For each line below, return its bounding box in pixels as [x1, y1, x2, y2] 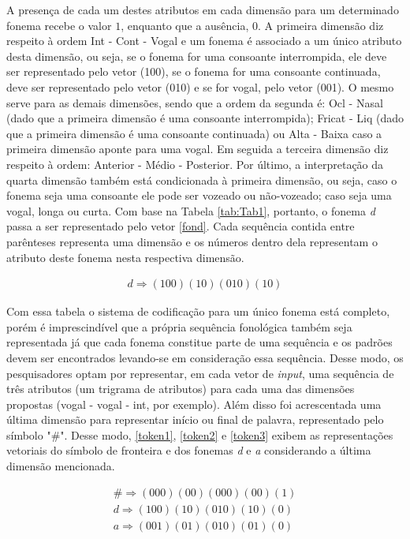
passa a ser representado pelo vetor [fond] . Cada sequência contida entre [6, 218, 355, 234]
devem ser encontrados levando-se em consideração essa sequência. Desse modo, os [6, 349, 404, 365]
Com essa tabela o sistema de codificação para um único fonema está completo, [6, 303, 390, 320]
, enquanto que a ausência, [121, 17, 249, 33]
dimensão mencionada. [6, 458, 115, 474]
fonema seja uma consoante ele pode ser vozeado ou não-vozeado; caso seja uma [6, 187, 392, 204]
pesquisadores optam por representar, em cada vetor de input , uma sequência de [6, 365, 394, 381]
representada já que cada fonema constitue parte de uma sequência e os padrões [6, 334, 393, 350]
